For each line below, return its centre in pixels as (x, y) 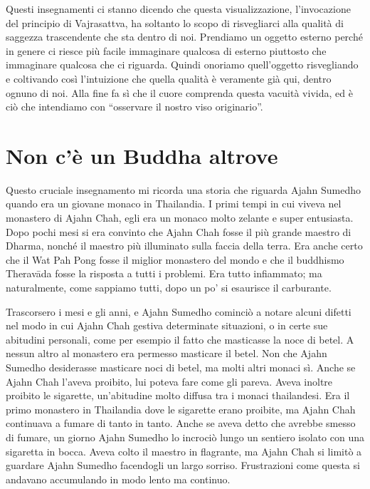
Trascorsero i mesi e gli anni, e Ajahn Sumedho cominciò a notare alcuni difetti (179, 311)
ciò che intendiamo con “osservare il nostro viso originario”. (134, 107)
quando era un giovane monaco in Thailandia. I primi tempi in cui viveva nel (174, 204)
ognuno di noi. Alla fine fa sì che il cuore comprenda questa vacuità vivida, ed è (179, 92)
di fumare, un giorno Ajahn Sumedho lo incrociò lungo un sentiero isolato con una (185, 437)
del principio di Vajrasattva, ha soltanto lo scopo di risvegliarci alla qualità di (175, 22)
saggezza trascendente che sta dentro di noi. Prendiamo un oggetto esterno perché (184, 37)
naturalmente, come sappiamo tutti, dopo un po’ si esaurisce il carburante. (169, 288)
